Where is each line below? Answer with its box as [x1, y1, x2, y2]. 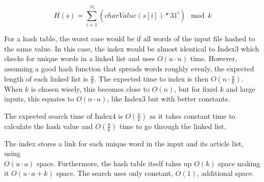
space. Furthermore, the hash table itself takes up [36, 158, 192, 168]
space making [218, 158, 260, 168]
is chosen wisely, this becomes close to [31, 83, 150, 94]
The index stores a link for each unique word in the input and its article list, [4, 138, 244, 148]
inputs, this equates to [4, 93, 74, 104]
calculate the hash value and [4, 120, 93, 131]
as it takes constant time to [149, 110, 235, 121]
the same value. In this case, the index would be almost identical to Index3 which [4, 43, 259, 54]
